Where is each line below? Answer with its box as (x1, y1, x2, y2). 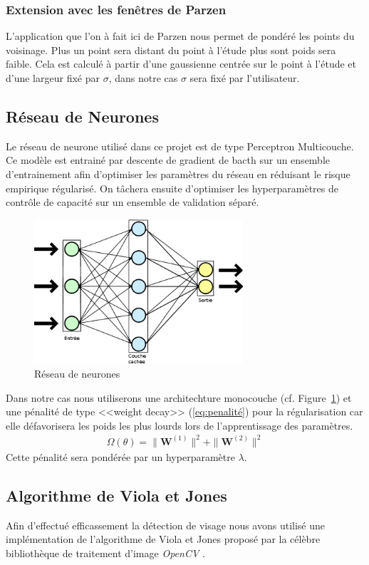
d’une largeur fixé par (6, 71, 100, 85)
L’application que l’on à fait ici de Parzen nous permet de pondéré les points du (6, 28, 355, 43)
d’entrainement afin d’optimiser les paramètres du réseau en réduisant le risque (6, 166, 350, 181)
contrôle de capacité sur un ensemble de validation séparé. (6, 195, 259, 209)
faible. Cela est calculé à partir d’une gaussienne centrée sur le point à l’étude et (6, 56, 356, 71)
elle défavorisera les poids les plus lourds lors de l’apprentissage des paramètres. (6, 418, 353, 432)
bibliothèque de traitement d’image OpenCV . (6, 545, 205, 560)
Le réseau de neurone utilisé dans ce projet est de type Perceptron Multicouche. (6, 138, 354, 153)
